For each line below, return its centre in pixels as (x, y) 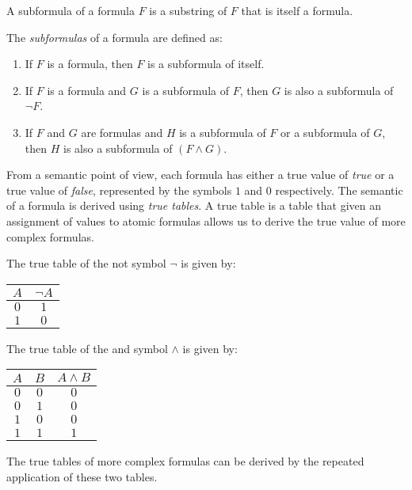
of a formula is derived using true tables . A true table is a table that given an (194, 205)
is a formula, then (90, 64)
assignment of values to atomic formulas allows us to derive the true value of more (206, 220)
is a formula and (87, 90)
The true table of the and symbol (87, 348)
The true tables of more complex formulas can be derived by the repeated (185, 461)
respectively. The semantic (339, 190)
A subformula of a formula (71, 10)
